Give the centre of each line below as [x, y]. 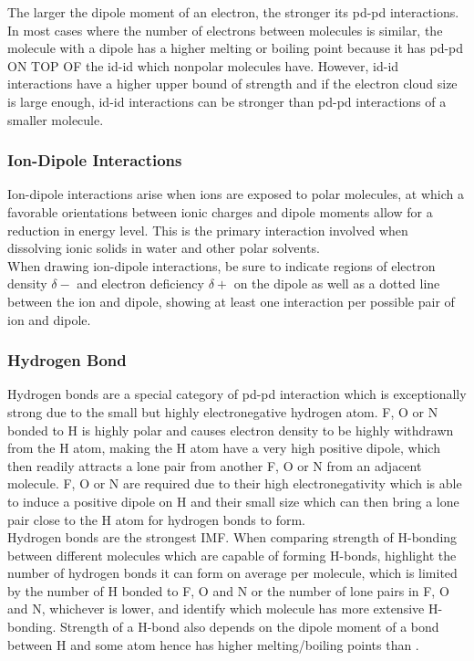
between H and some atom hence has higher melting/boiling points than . [213, 644]
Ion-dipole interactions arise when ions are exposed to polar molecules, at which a [236, 194]
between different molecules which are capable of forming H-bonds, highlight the [232, 555]
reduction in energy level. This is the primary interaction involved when [208, 230]
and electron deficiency [140, 283]
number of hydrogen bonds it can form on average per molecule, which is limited [232, 573]
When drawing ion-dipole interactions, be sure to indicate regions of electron [222, 265]
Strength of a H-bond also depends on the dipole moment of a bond [249, 627]
